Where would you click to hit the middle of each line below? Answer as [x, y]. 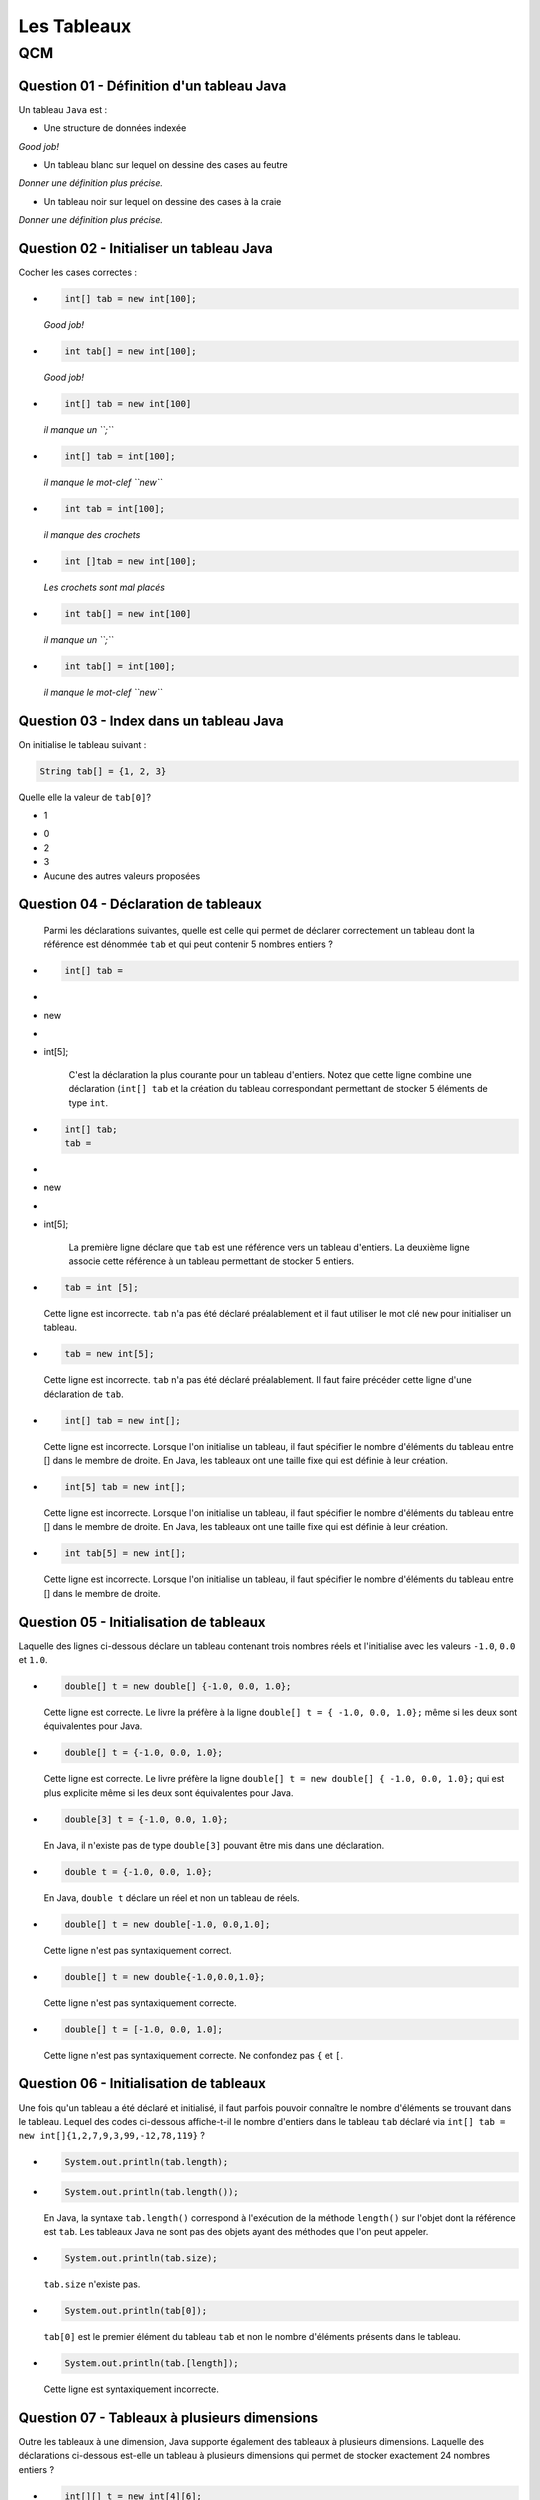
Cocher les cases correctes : [78, 272]
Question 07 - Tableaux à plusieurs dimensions [168, 2417]
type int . [88, 1102]
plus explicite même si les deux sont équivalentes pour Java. [168, 1792]
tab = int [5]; [101, 1287]
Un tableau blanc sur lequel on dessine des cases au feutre [166, 164]
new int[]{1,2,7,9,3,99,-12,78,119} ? [111, 2136]
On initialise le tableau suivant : [82, 744]
